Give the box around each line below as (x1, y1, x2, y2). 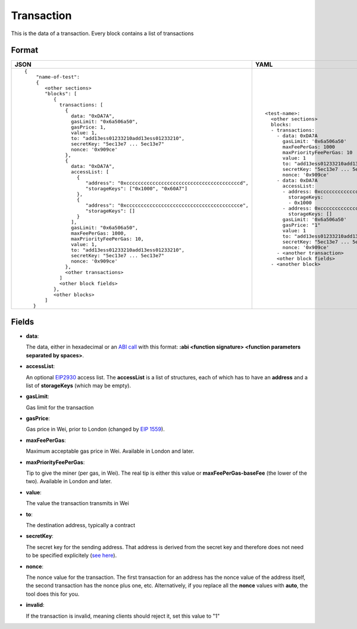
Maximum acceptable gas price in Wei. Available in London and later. (26, 447, 195, 455)
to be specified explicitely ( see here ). (26, 552, 117, 559)
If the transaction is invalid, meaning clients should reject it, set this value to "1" (26, 612, 220, 619)
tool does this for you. (26, 590, 80, 597)
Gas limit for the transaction (26, 404, 94, 411)
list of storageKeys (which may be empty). (26, 382, 131, 389)
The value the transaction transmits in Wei (26, 500, 129, 507)
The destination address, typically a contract (26, 522, 136, 528)
